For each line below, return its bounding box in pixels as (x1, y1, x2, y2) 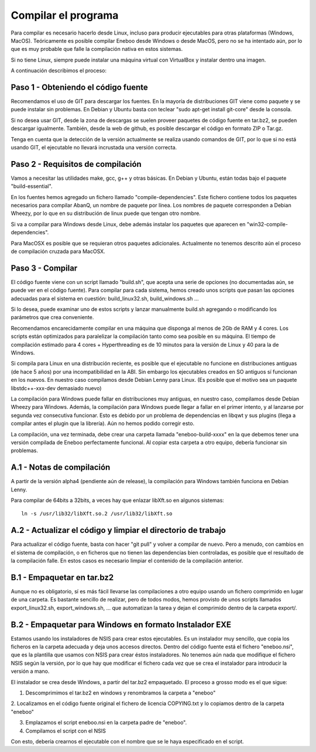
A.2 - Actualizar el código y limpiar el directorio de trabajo (11, 525, 226, 535)
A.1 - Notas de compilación (11, 463, 111, 473)
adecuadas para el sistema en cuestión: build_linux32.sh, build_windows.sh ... (11, 295, 199, 302)
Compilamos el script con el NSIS (25, 727, 107, 734)
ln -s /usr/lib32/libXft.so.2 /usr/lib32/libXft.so (21, 510, 173, 517)
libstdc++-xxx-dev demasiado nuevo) (11, 384, 102, 392)
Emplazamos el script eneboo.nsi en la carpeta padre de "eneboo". (25, 719, 187, 726)
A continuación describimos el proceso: (11, 67, 107, 74)
